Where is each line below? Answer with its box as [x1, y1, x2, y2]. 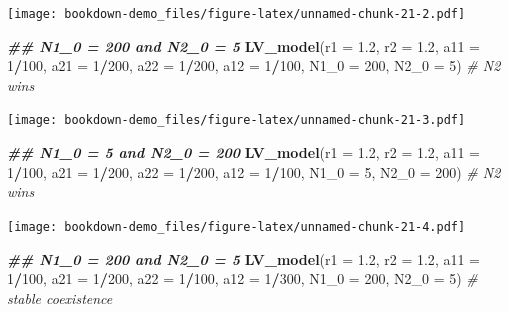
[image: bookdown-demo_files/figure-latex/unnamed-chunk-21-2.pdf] [7, 7, 466, 21]
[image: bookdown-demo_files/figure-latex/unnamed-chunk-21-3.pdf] [7, 113, 466, 128]
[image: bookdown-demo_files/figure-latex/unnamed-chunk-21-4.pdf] [7, 219, 466, 234]
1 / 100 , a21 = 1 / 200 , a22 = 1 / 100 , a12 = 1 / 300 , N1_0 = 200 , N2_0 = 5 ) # [7, 268, 478, 289]
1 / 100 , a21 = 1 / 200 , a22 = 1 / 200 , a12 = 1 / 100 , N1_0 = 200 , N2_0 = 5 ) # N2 [7, 55, 501, 76]
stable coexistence [7, 287, 113, 308]
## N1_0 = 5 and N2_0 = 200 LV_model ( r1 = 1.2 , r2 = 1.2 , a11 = [7, 142, 480, 163]
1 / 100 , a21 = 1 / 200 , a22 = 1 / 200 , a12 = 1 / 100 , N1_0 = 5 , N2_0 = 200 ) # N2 [7, 161, 501, 182]
